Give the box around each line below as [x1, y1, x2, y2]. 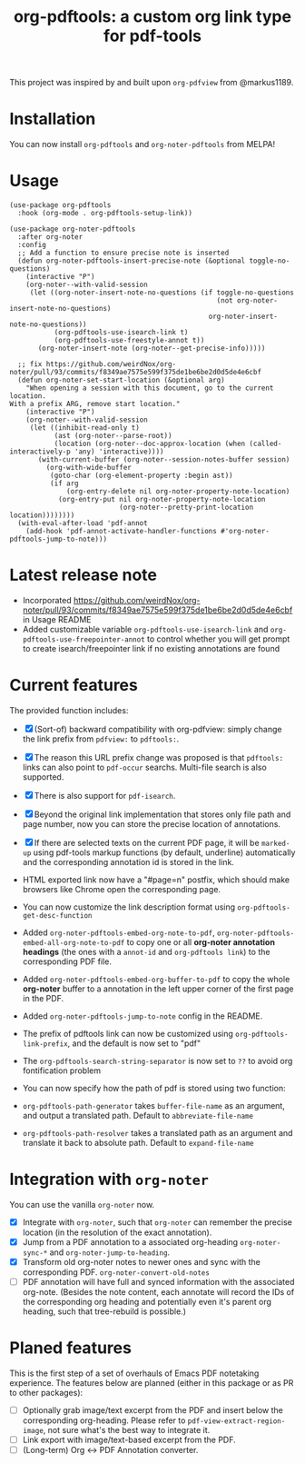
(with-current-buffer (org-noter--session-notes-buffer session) [37, 455, 290, 464]
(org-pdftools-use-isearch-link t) [54, 328, 189, 337]
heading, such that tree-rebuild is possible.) [22, 1306, 186, 1317]
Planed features [9, 1338, 132, 1359]
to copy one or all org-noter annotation [126, 936, 275, 947]
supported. [22, 771, 64, 782]
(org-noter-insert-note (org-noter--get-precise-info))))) [37, 344, 266, 354]
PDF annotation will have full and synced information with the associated [22, 1277, 295, 1288]
